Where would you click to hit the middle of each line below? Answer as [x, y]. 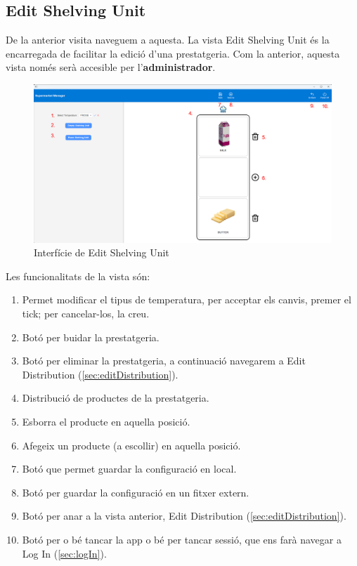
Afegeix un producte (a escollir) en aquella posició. [131, 445]
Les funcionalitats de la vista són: [78, 276]
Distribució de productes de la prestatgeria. [116, 398]
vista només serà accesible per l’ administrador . [111, 67]
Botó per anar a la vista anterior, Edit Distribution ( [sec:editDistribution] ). [184, 516]
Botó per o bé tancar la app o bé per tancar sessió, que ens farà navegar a [182, 539]
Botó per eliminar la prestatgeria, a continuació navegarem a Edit [164, 361]
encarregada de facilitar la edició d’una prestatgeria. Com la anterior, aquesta [173, 53]
